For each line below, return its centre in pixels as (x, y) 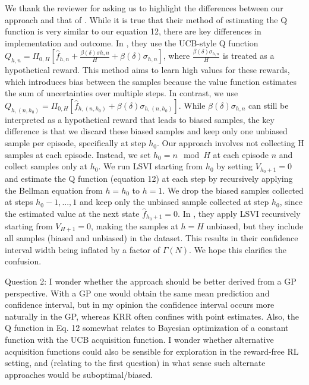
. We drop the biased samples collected (233, 190)
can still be (269, 105)
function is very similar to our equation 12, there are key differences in (133, 31)
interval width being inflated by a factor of (83, 249)
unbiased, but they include (255, 225)
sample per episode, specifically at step (75, 143)
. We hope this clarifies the (238, 249)
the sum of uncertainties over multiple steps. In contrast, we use (122, 93)
